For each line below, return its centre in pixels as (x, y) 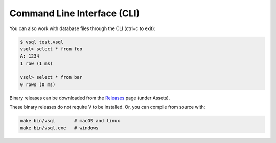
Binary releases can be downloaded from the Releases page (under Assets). (90, 98)
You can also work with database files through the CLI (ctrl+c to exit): (83, 28)
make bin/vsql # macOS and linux (70, 121)
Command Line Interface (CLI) (75, 13)
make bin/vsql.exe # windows (60, 128)
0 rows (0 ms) (38, 84)
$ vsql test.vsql (42, 42)
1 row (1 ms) (37, 63)
